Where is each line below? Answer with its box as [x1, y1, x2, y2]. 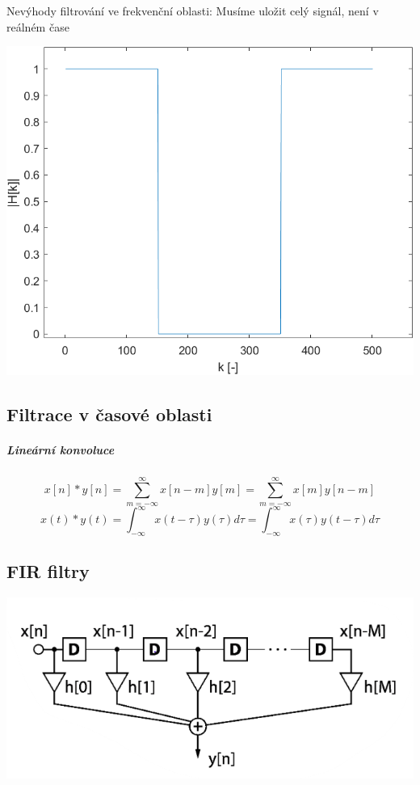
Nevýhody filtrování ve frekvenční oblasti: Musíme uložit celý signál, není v [6, 2, 379, 19]
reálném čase [6, 18, 69, 35]
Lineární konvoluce [6, 441, 115, 458]
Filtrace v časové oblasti [6, 401, 212, 426]
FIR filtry [6, 559, 90, 584]
